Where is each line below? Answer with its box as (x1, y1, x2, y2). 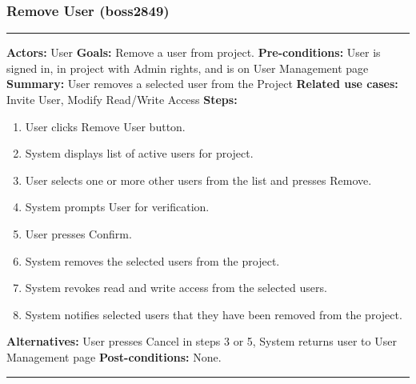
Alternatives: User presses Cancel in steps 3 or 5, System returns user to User (6, 333, 397, 350)
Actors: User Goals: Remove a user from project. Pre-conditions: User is (6, 44, 381, 61)
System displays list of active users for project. (25, 145, 254, 162)
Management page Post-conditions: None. (6, 348, 222, 365)
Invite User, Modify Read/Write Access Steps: (6, 91, 238, 107)
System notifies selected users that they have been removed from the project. (25, 306, 402, 322)
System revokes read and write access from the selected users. (25, 279, 327, 296)
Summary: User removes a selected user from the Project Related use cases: (6, 75, 398, 92)
